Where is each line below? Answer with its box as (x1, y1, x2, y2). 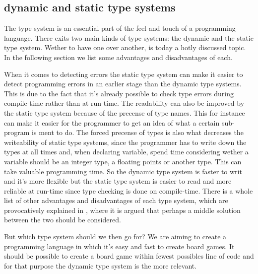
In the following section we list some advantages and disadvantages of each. (4, 52, 233, 62)
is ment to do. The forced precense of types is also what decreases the (32, 127, 244, 137)
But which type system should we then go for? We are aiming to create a (4, 231, 227, 242)
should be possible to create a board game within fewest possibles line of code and (4, 251, 254, 261)
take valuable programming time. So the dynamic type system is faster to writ (4, 166, 242, 176)
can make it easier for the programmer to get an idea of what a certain (4, 117, 220, 128)
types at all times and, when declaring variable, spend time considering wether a (4, 146, 249, 157)
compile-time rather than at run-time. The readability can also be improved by (4, 98, 245, 108)
